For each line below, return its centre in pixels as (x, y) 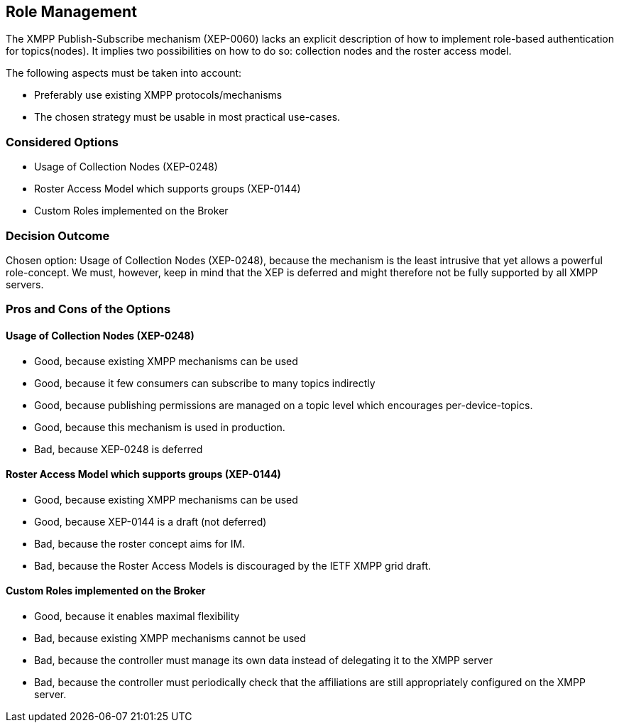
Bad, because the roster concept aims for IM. (140, 543)
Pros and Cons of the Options (88, 309)
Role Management (71, 12)
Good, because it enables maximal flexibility (137, 616)
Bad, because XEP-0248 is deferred (119, 449)
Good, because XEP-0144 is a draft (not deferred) (150, 521)
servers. (25, 284)
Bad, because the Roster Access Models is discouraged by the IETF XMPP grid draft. (232, 565)
